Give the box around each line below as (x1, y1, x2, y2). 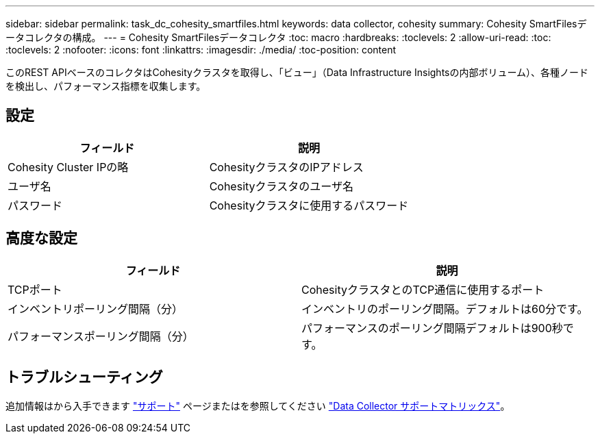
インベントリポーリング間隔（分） (8, 301, 184, 316)
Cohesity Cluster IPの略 (8, 160, 129, 174)
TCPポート (8, 282, 62, 297)
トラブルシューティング (5, 368, 163, 386)
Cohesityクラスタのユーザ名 (209, 179, 353, 193)
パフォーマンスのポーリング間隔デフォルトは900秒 (301, 321, 563, 335)
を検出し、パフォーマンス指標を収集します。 (5, 80, 206, 92)
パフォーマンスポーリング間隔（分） (8, 329, 194, 343)
